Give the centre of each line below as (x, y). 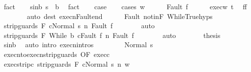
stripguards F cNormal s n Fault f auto (79, 26)
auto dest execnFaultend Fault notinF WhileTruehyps (120, 16)
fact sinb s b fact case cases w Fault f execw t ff (125, 6)
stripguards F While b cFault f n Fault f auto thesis (112, 35)
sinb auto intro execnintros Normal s (78, 45)
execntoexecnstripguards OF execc (57, 54)
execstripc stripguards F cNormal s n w (67, 63)
